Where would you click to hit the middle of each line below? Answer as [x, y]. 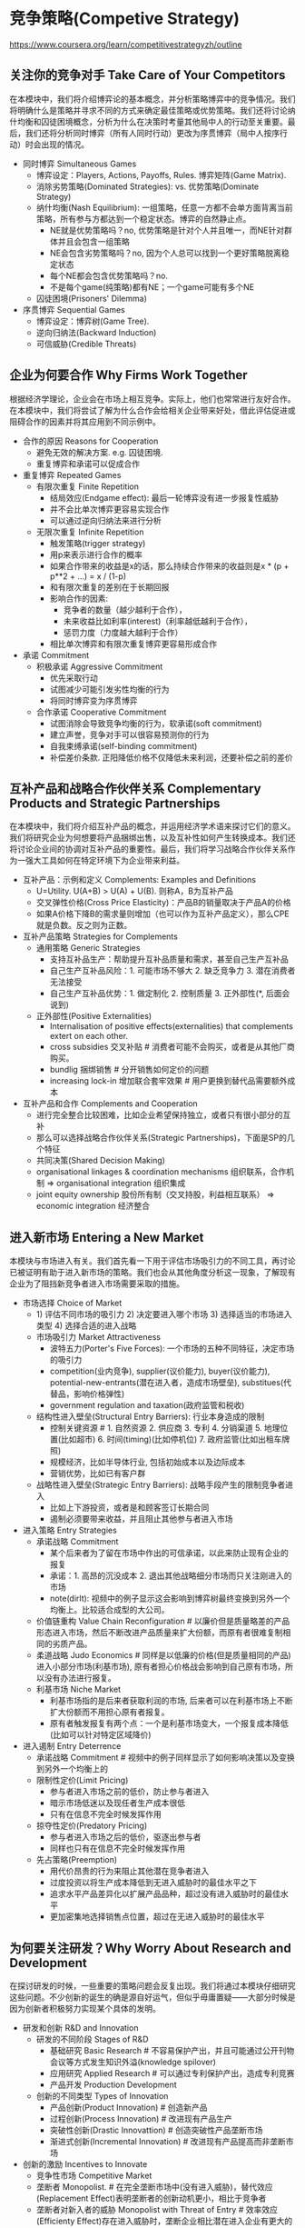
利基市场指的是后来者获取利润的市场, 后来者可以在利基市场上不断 [171, 1701]
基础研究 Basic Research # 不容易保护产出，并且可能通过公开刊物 [172, 2050]
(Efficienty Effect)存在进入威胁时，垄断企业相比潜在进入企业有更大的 [164, 2221]
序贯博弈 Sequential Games [74, 309]
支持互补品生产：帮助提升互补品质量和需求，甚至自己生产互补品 [169, 959]
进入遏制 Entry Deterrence [72, 1746]
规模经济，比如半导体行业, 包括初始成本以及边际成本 [148, 1462]
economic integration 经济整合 [93, 1206]
